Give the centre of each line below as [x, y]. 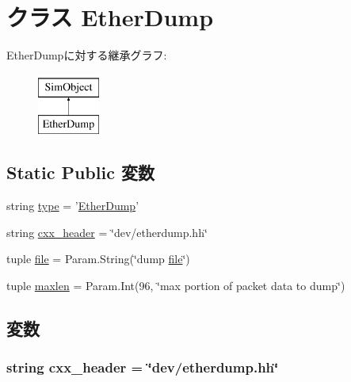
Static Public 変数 [80, 172]
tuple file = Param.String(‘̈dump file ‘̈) [98, 259]
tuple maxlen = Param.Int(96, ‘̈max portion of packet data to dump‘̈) [176, 285]
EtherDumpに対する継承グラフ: [87, 55]
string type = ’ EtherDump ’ [73, 206]
